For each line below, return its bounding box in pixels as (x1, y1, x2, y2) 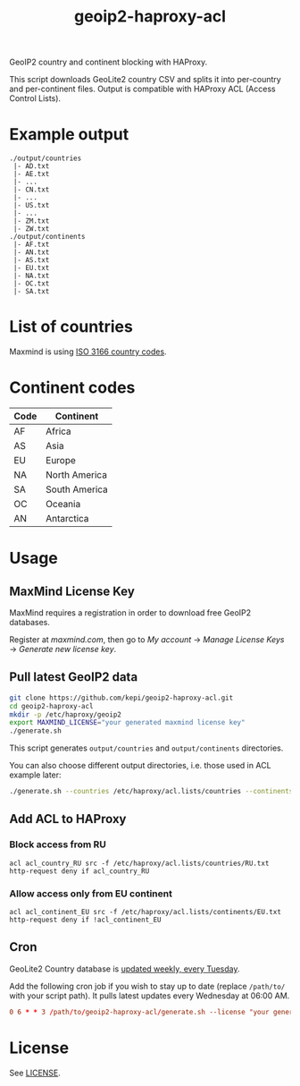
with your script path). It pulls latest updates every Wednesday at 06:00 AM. (9, 990, 290, 1001)
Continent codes (9, 378, 136, 398)
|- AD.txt (12, 162, 50, 171)
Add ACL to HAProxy (9, 811, 127, 827)
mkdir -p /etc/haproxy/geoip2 (9, 709, 122, 719)
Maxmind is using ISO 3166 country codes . (9, 346, 167, 357)
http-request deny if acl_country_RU (9, 866, 150, 876)
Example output (9, 124, 129, 145)
